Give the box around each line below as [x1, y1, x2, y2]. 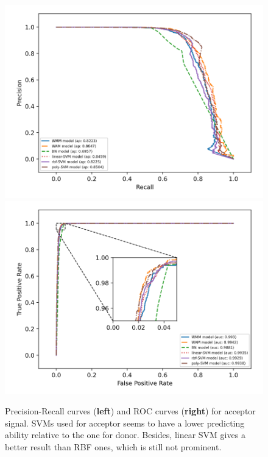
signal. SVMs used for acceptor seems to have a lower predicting [5, 416, 245, 429]
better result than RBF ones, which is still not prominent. [5, 441, 222, 453]
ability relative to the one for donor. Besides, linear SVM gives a [5, 428, 245, 441]
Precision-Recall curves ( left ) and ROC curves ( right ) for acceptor [5, 405, 256, 417]
